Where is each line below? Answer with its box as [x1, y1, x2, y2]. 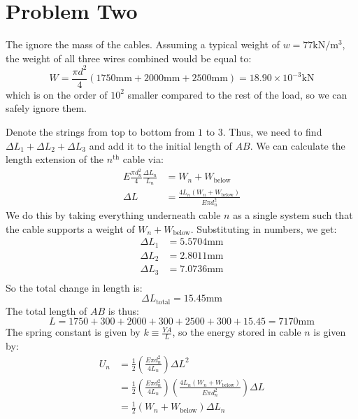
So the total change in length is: [6, 280, 143, 294]
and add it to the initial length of [89, 138, 232, 152]
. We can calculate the [250, 138, 345, 152]
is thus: [108, 303, 139, 318]
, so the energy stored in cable [172, 325, 301, 339]
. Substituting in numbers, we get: [190, 221, 337, 236]
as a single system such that [233, 208, 353, 222]
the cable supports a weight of [6, 221, 135, 236]
